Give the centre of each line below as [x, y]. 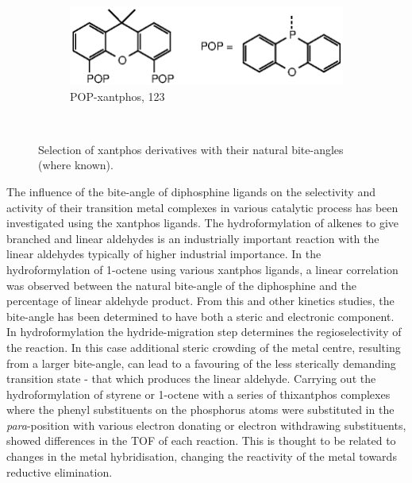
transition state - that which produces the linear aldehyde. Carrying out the [191, 379]
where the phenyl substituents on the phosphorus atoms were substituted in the [200, 410]
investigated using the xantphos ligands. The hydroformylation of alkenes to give [202, 223]
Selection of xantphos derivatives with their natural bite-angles [191, 149]
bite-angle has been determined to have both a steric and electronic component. [200, 316]
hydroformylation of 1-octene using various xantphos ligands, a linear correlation [202, 269]
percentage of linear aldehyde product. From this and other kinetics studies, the [200, 301]
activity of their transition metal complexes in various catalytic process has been [202, 207]
